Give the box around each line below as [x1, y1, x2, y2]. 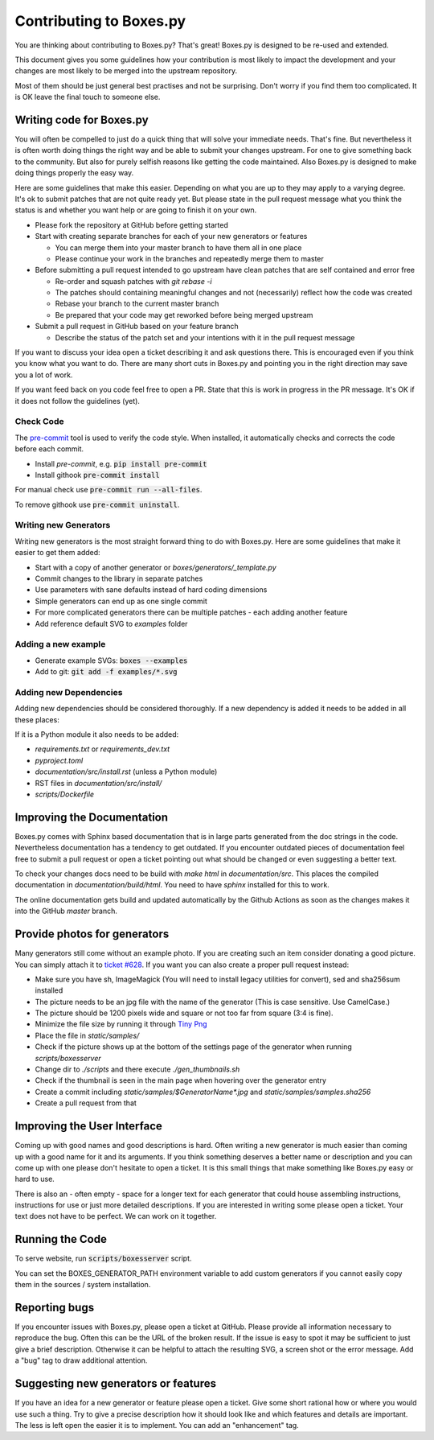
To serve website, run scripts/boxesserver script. [14, 1253, 192, 1263]
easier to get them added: [14, 548, 100, 557]
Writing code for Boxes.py [14, 113, 149, 126]
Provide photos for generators [14, 928, 170, 941]
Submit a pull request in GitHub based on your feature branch [35, 322, 239, 331]
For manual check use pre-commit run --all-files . [14, 485, 203, 495]
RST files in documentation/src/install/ [35, 778, 162, 788]
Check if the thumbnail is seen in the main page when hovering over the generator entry [35, 1076, 327, 1085]
